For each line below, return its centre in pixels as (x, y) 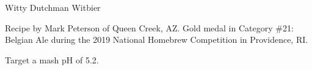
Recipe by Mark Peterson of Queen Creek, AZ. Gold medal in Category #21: (149, 27)
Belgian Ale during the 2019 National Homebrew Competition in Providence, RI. (157, 40)
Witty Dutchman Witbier (53, 7)
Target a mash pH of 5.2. (52, 59)
